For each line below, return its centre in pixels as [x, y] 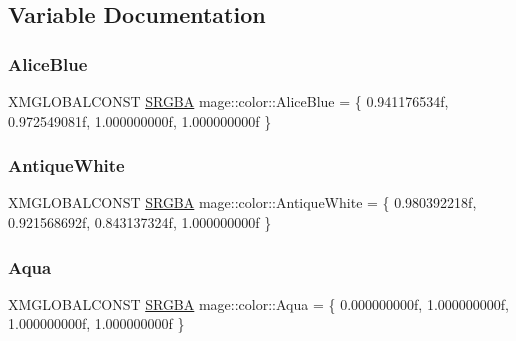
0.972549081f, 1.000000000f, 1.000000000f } [140, 120]
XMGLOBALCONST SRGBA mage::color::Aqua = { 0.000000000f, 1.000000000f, [258, 303]
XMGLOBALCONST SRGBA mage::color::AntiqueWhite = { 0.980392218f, [242, 202]
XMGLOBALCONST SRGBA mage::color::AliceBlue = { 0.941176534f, [228, 101]
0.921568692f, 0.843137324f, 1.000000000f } [140, 222]
